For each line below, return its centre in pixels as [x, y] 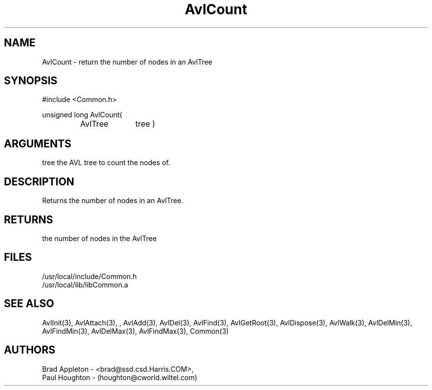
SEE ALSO [29, 304]
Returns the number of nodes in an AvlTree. [113, 201]
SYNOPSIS [31, 81]
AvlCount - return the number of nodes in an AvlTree [127, 62]
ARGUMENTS [38, 143]
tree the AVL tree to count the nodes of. [106, 163]
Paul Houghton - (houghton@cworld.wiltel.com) [120, 377]
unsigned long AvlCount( [82, 115]
